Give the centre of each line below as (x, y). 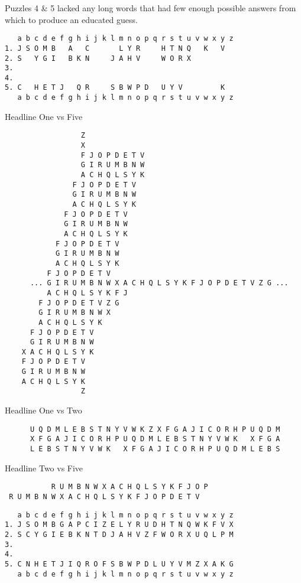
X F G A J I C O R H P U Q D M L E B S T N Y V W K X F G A (155, 439)
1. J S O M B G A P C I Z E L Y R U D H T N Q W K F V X (119, 525)
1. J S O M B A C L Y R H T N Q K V (115, 48)
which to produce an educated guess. (71, 19)
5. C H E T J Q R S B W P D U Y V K (115, 88)
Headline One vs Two (43, 410)
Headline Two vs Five (44, 468)
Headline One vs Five (44, 116)
